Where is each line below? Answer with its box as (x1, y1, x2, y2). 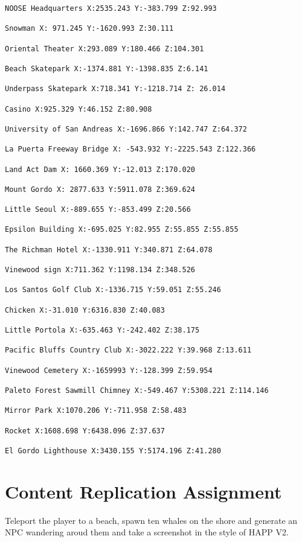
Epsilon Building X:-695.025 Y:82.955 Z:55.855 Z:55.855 (5, 225, 239, 234)
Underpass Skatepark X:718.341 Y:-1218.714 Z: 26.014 (5, 84, 226, 94)
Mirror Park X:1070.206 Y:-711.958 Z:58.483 (5, 406, 187, 415)
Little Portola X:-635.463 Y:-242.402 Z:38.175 (5, 326, 200, 334)
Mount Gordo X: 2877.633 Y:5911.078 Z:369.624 (5, 185, 195, 194)
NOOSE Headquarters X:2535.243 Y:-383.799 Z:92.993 (5, 4, 217, 13)
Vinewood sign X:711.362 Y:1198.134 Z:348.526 (5, 266, 195, 275)
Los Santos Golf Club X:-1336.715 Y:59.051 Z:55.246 (5, 285, 221, 295)
